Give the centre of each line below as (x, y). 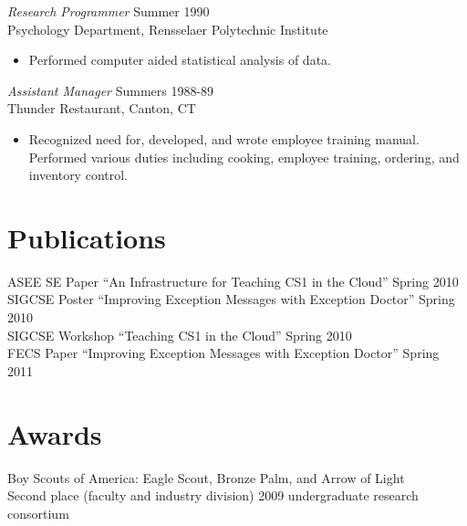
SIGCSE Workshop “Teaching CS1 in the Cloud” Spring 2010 (180, 335)
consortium (38, 513)
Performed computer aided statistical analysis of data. (180, 60)
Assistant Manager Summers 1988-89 (111, 90)
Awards (55, 433)
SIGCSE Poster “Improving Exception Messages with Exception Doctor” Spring (231, 299)
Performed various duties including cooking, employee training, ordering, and (244, 157)
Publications (87, 237)
